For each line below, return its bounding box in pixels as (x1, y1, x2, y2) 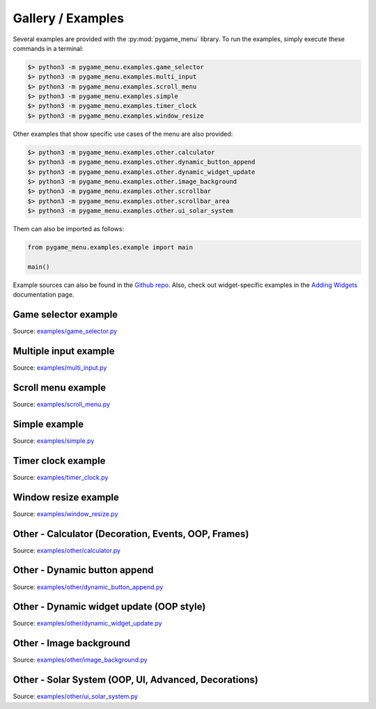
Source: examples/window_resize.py (13, 509, 118, 518)
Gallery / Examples (13, 10, 125, 26)
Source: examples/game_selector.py (13, 327, 118, 336)
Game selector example (13, 309, 118, 320)
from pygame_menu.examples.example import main (27, 244, 193, 251)
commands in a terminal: (13, 44, 84, 52)
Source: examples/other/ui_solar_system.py (13, 692, 139, 701)
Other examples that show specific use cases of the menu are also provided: (13, 130, 233, 138)
